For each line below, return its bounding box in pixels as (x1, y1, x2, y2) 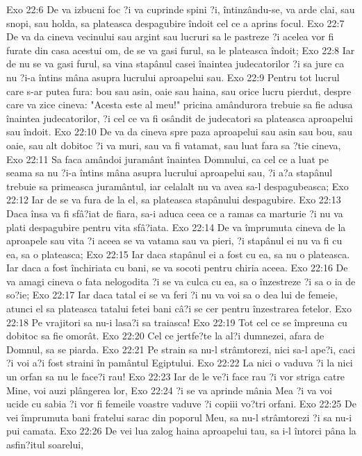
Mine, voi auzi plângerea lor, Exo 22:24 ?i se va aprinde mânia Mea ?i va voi (6, 382, 332, 397)
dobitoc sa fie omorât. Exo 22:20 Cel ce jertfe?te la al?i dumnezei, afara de (6, 328, 324, 343)
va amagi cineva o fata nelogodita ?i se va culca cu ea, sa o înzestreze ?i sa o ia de (6, 273, 356, 288)
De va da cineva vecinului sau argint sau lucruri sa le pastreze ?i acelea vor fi (6, 29, 334, 44)
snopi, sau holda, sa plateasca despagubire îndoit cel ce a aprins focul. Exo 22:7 (6, 15, 345, 30)
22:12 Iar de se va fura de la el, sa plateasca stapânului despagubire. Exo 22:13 (6, 192, 341, 207)
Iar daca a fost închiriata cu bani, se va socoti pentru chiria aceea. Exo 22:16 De (6, 260, 348, 275)
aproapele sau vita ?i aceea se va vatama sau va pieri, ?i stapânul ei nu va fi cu (6, 233, 343, 248)
